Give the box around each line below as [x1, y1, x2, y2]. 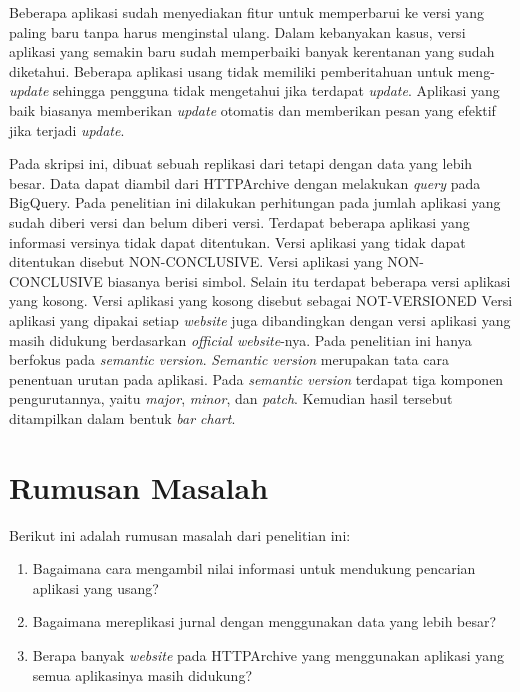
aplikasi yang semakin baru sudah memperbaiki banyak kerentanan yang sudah [9, 41, 495, 62]
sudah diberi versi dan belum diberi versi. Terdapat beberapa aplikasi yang [9, 211, 470, 232]
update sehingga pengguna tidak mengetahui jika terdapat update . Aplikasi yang [9, 80, 500, 101]
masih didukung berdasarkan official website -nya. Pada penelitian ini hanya [9, 329, 472, 350]
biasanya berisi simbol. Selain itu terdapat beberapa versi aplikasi [107, 270, 511, 291]
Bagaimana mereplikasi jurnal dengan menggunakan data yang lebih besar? [32, 611, 497, 632]
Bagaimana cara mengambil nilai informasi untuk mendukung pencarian [32, 558, 476, 579]
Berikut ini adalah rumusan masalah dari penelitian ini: [9, 524, 351, 545]
